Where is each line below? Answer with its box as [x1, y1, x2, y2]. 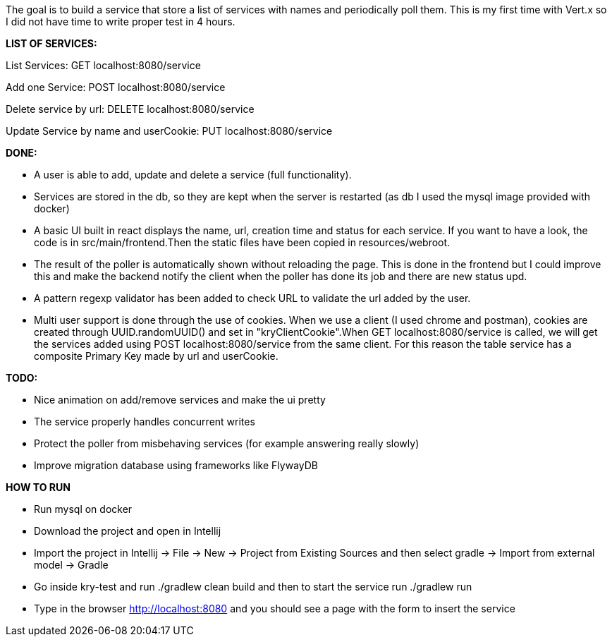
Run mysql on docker [34, 503, 133, 515]
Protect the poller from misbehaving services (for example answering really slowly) [34, 437, 420, 449]
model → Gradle [34, 559, 109, 571]
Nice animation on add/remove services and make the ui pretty [34, 394, 326, 406]
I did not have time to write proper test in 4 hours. [6, 16, 235, 28]
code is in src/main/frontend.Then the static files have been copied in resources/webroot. [34, 236, 451, 248]
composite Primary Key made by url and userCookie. [34, 350, 279, 362]
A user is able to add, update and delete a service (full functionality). [34, 169, 352, 181]
